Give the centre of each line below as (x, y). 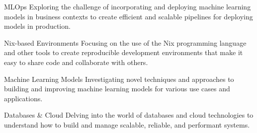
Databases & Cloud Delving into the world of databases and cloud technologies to (129, 115)
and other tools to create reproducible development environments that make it (124, 52)
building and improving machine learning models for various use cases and (117, 89)
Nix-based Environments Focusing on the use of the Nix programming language (125, 42)
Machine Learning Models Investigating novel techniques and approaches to (119, 79)
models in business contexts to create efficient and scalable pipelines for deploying (128, 16)
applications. (23, 98)
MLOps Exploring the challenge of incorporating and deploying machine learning (128, 6)
